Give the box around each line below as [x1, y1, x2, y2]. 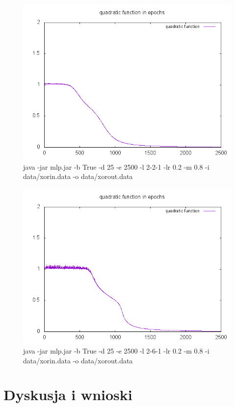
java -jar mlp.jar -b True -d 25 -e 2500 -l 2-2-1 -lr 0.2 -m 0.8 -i [23, 161, 209, 172]
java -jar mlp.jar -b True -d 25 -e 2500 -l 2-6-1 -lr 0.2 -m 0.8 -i [23, 346, 209, 356]
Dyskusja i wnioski [3, 384, 132, 404]
